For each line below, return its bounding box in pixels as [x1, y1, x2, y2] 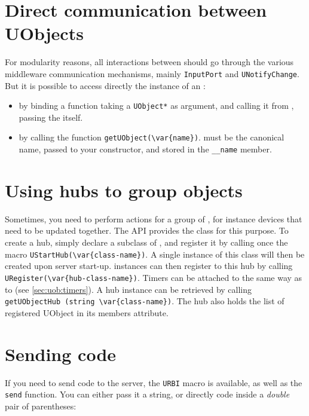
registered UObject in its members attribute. [5, 306, 169, 319]
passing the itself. [19, 111, 83, 123]
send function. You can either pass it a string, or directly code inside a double [5, 388, 290, 400]
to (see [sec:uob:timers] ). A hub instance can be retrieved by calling [5, 283, 252, 295]
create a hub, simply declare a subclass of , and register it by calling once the [5, 236, 288, 249]
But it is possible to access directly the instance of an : [5, 79, 206, 91]
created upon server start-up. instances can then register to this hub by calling [5, 259, 293, 272]
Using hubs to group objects [5, 178, 243, 202]
